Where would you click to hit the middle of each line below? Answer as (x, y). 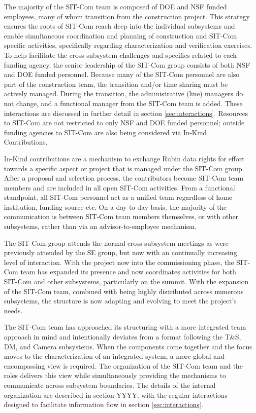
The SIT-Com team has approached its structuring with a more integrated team (125, 327)
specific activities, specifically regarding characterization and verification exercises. (128, 45)
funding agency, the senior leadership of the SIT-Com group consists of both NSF (127, 64)
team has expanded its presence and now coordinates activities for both (128, 272)
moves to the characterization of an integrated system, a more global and (114, 356)
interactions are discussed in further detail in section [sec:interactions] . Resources (126, 113)
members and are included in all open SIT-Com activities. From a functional (120, 187)
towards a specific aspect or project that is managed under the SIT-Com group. (124, 168)
